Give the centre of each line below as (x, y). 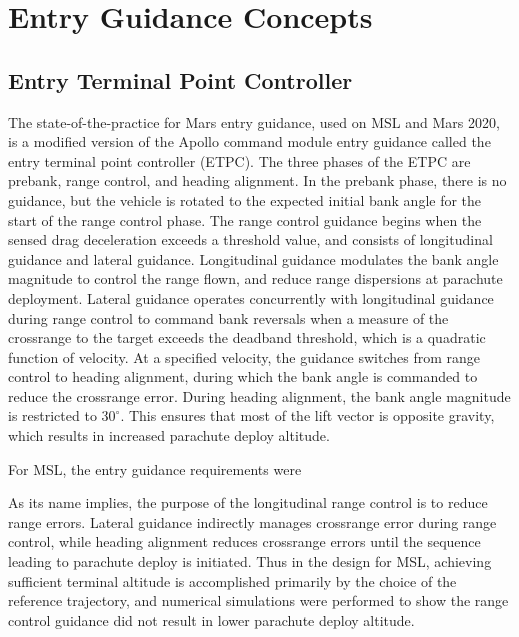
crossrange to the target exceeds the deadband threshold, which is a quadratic (247, 337)
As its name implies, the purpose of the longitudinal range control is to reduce (248, 502)
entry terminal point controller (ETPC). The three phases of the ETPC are (239, 160)
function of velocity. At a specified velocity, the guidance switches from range (244, 356)
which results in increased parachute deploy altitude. (169, 435)
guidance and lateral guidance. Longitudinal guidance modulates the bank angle (253, 258)
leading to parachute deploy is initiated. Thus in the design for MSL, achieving (250, 561)
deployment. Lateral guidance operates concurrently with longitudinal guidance (251, 297)
